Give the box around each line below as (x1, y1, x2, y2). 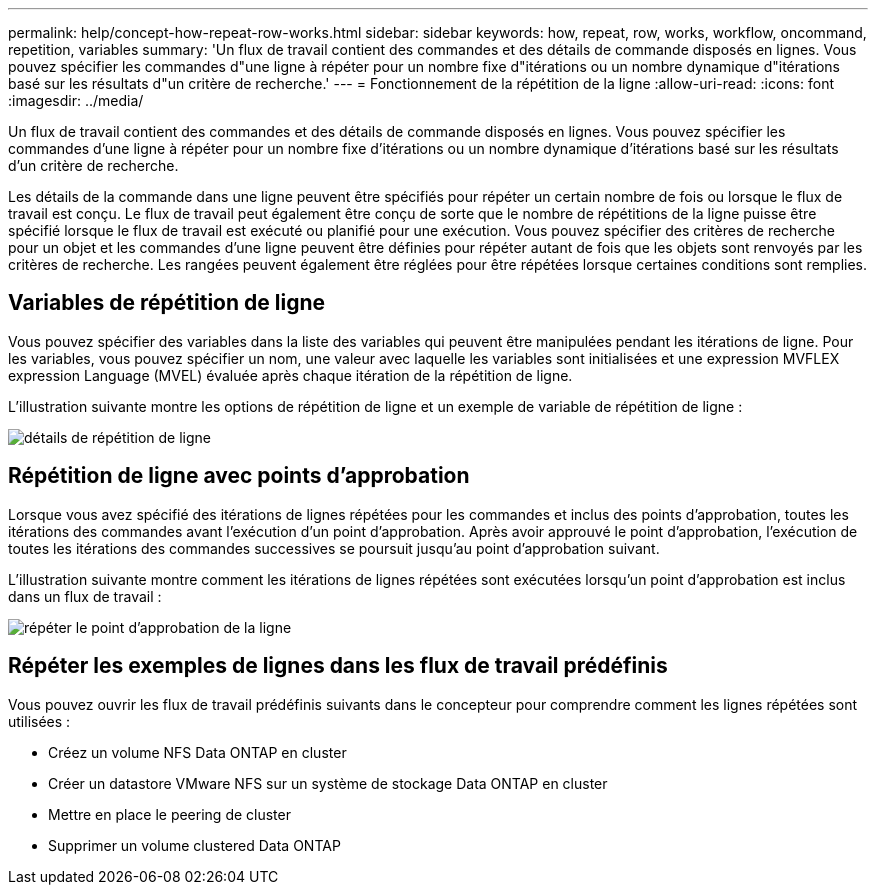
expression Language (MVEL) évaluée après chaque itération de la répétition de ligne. (8, 366, 573, 384)
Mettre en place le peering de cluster (48, 805, 291, 823)
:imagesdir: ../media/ (8, 92, 144, 109)
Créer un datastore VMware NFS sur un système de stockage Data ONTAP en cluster (48, 774, 608, 792)
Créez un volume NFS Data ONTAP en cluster (48, 743, 347, 761)
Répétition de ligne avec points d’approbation (8, 463, 470, 489)
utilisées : (8, 712, 71, 730)
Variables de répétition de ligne (8, 290, 325, 316)
